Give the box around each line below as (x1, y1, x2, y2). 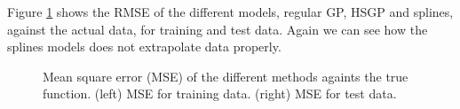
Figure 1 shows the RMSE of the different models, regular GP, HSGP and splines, (7, 3, 454, 20)
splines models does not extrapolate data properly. (7, 37, 282, 56)
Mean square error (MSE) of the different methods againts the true (43, 66, 408, 85)
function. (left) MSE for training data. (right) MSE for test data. (43, 84, 397, 103)
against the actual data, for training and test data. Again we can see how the (7, 19, 428, 38)
